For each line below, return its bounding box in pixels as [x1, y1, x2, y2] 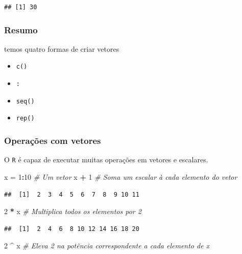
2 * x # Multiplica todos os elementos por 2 [4, 206, 141, 217]
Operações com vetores [4, 134, 101, 146]
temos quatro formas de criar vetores [4, 43, 119, 54]
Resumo [4, 23, 38, 36]
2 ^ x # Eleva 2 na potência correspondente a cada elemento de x [4, 240, 210, 251]
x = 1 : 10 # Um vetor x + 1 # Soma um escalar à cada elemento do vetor [4, 171, 237, 182]
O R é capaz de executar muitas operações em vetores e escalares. [4, 154, 208, 165]
